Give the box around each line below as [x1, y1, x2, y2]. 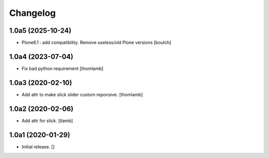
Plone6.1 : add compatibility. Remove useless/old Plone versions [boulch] [21, 40, 171, 46]
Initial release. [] [21, 144, 55, 150]
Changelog [9, 7, 56, 18]
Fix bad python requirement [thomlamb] [21, 65, 104, 72]
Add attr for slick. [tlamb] [21, 117, 73, 124]
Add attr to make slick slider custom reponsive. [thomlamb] [21, 91, 143, 97]
